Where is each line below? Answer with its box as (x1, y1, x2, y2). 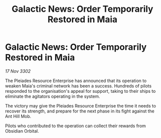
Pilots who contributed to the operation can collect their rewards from (5, 123, 146, 129)
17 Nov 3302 (5, 68, 31, 74)
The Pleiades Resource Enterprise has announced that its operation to (5, 78, 147, 83)
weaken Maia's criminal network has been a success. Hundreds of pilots (5, 83, 152, 89)
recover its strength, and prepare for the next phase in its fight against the (5, 108, 155, 114)
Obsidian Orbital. (5, 128, 39, 134)
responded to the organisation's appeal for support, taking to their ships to (5, 88, 156, 94)
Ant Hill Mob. (5, 113, 31, 119)
